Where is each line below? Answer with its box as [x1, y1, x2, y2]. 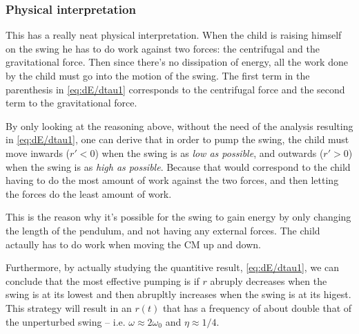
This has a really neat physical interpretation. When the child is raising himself [6, 28, 342, 42]
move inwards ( [6, 145, 70, 160]
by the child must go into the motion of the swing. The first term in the [6, 68, 310, 82]
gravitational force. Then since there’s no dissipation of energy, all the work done [6, 55, 348, 69]
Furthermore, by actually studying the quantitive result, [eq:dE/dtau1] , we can [6, 260, 340, 275]
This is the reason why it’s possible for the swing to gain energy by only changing [6, 210, 351, 224]
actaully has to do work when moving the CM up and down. [6, 236, 261, 251]
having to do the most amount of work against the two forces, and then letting [6, 173, 339, 187]
